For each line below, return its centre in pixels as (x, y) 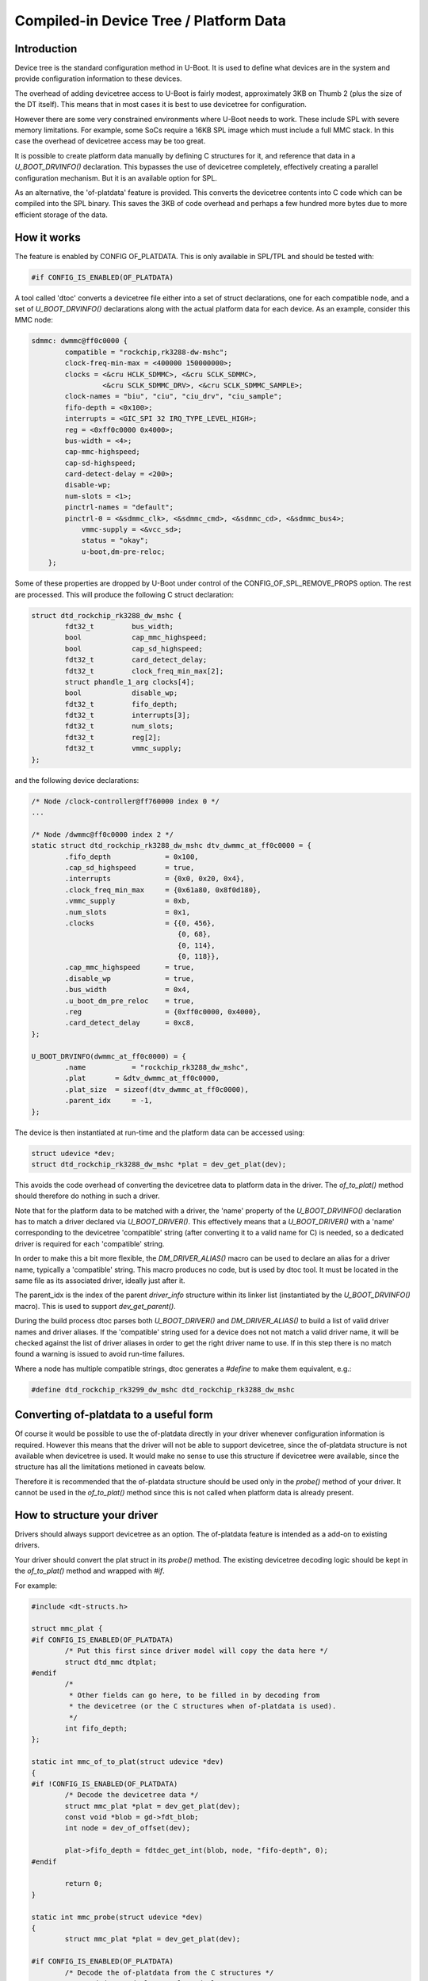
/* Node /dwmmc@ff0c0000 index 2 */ (103, 834)
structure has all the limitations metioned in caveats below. (110, 1467)
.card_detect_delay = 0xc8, (130, 1023)
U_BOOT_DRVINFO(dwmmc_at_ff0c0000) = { (109, 1056)
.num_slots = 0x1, (127, 912)
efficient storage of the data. (61, 215)
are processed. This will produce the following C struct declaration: (124, 594)
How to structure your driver (86, 1515)
